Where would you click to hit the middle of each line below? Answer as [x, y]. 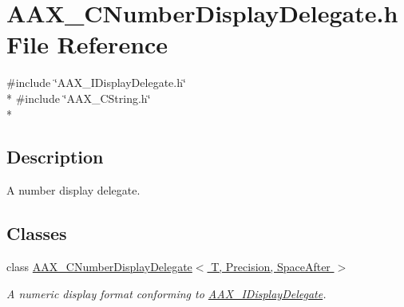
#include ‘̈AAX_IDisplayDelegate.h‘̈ [96, 83]
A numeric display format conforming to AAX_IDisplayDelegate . [166, 293]
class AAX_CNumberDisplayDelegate [99, 267]
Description [55, 157]
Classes [37, 233]
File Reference [87, 44]
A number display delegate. [73, 190]
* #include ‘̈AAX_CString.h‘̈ [79, 98]
